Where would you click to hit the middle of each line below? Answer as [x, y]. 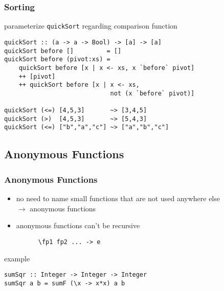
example [17, 258]
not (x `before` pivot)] [152, 93]
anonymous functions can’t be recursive [78, 225]
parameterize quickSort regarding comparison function [91, 26]
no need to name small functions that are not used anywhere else [118, 198]
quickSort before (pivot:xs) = [57, 59]
